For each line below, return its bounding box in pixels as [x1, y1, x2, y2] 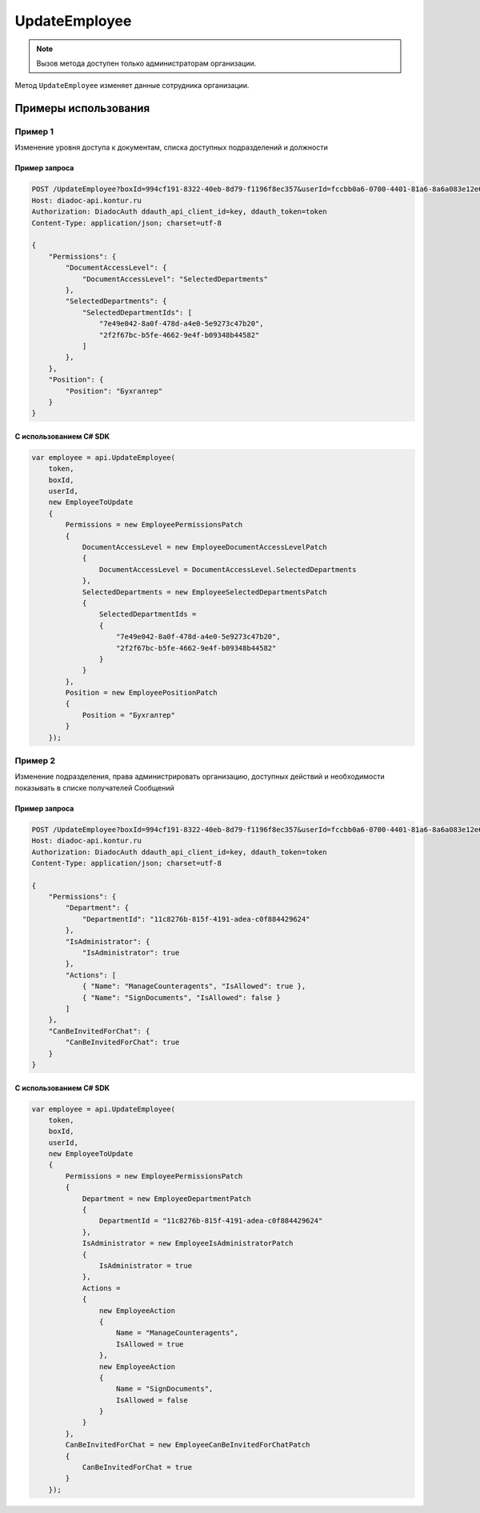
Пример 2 [14, 754, 56, 766]
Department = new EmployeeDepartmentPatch [82, 1194, 251, 1203]
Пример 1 [14, 126, 54, 138]
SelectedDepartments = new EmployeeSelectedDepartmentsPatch [82, 587, 327, 596]
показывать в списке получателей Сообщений [14, 783, 175, 792]
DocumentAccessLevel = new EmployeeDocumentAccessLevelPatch [82, 542, 327, 551]
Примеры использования [14, 102, 150, 115]
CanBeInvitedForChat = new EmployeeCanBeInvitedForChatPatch [65, 1440, 310, 1450]
